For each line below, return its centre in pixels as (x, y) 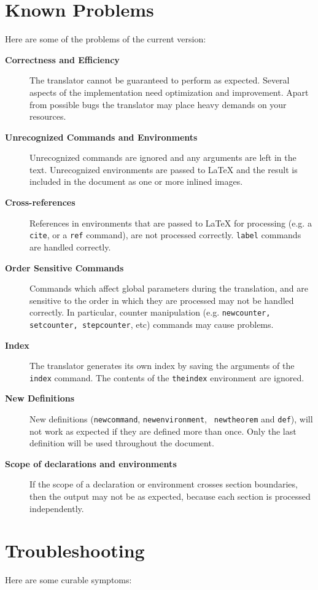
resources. (48, 116)
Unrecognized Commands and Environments (101, 137)
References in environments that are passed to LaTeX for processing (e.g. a (171, 223)
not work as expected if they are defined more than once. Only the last (163, 431)
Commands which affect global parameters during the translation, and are (169, 288)
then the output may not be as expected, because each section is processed (170, 496)
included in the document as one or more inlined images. (136, 181)
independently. (57, 508)
